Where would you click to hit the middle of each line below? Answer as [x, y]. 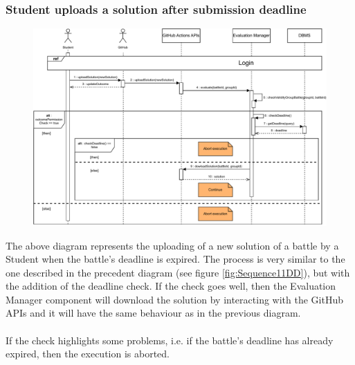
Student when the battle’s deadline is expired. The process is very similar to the [175, 259]
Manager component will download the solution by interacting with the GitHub [174, 299]
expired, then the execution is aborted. [88, 354]
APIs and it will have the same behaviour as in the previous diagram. [153, 313]
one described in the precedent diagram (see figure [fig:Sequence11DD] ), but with [178, 272]
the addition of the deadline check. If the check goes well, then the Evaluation [171, 286]
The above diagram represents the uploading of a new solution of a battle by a [172, 245]
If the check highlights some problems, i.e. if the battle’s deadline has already [170, 340]
